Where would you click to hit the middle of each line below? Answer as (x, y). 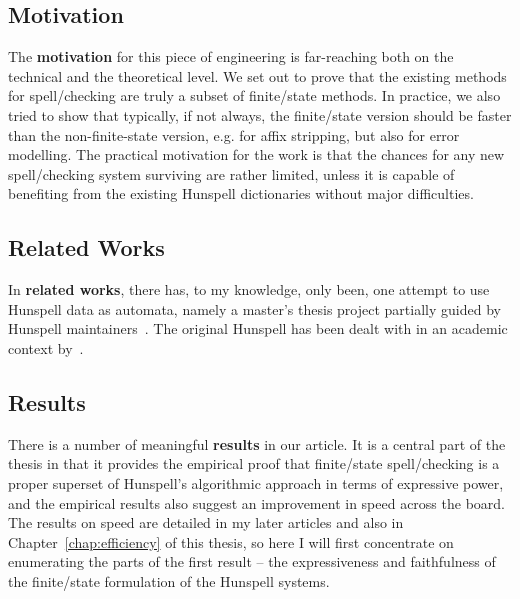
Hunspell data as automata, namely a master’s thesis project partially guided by (254, 308)
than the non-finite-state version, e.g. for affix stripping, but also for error (234, 134)
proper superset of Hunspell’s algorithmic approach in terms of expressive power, (256, 482)
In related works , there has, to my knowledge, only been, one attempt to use (249, 289)
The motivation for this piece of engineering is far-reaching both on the (231, 56)
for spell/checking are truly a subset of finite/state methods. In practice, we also (254, 95)
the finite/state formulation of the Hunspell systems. (169, 580)
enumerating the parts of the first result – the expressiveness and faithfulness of (252, 561)
